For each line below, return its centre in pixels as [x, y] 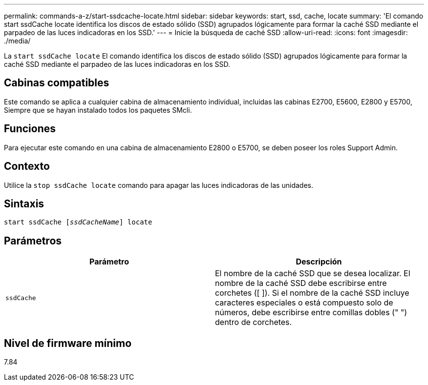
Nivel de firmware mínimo [68, 343]
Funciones [30, 129]
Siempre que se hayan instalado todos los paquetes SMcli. [98, 110]
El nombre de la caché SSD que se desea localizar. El [313, 274]
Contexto [27, 166]
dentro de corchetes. [254, 322]
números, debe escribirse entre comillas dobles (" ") [311, 313]
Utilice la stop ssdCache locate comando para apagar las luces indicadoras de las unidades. [159, 185]
